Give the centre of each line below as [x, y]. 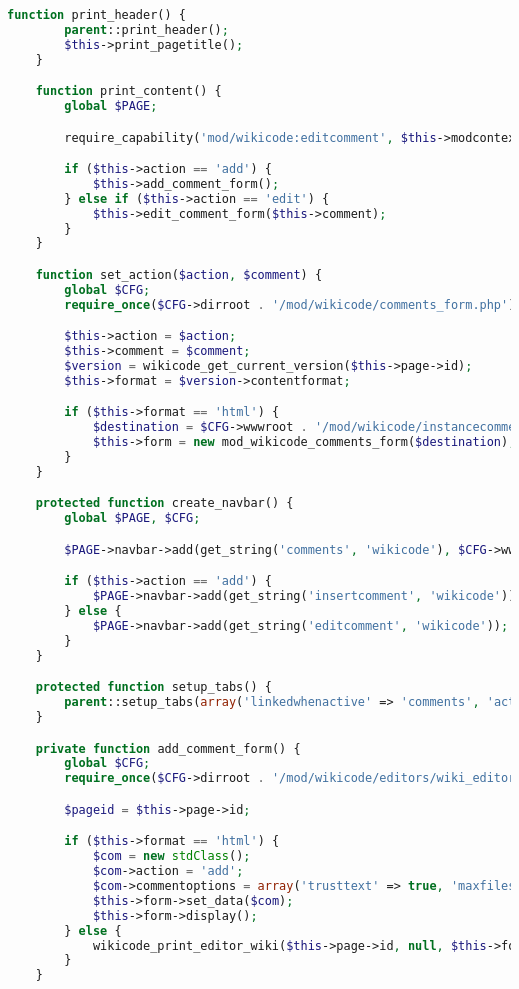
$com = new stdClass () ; [171, 856]
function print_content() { [128, 91]
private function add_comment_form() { [168, 748]
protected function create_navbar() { [164, 503]
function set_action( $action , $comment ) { [179, 275]
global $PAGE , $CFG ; [132, 518]
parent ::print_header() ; [146, 29]
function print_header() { [96, 15]
